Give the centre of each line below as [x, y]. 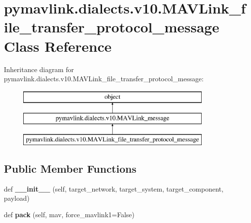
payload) [17, 198]
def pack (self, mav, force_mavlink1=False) [69, 215]
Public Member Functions [70, 169]
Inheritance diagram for [39, 69]
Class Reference [58, 46]
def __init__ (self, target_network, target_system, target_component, [114, 188]
